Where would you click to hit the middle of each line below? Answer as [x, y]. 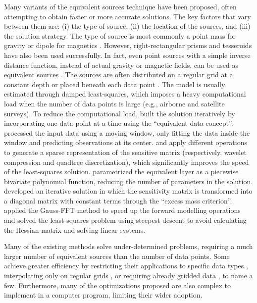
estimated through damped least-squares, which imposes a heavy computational [125, 94]
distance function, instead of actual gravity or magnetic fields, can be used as [121, 65]
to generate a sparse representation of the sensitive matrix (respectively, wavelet [125, 152]
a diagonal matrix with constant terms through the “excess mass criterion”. [118, 200]
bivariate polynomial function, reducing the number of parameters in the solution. [128, 181]
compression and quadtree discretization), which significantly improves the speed [127, 162]
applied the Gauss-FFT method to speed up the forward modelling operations [122, 210]
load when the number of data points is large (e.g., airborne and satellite [114, 103]
